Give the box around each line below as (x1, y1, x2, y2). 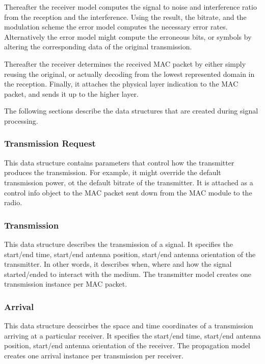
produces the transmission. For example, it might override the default (4, 167, 221, 178)
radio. (4, 197, 22, 208)
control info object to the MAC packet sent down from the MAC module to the (4, 187, 252, 198)
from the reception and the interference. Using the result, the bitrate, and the (4, 11, 247, 22)
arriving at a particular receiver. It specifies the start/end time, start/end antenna (4, 330, 261, 341)
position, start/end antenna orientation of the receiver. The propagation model (4, 340, 250, 351)
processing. (4, 115, 38, 126)
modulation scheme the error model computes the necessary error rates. (4, 21, 228, 32)
